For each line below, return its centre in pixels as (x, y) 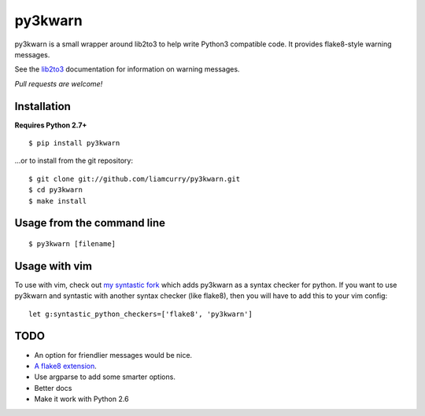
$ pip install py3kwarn (74, 143)
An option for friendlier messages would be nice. (113, 355)
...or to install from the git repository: (74, 160)
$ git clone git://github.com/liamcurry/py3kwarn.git (134, 179)
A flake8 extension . (66, 366)
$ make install (58, 201)
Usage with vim (53, 266)
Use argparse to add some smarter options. (105, 377)
